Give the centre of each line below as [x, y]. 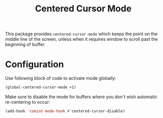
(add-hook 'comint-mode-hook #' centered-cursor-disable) [65, 111]
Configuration [35, 64]
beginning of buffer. [25, 45]
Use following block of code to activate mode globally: [61, 78]
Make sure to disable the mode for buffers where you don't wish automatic [81, 97]
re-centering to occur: [28, 102]
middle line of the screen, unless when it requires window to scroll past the [81, 39]
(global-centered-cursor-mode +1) [41, 87]
